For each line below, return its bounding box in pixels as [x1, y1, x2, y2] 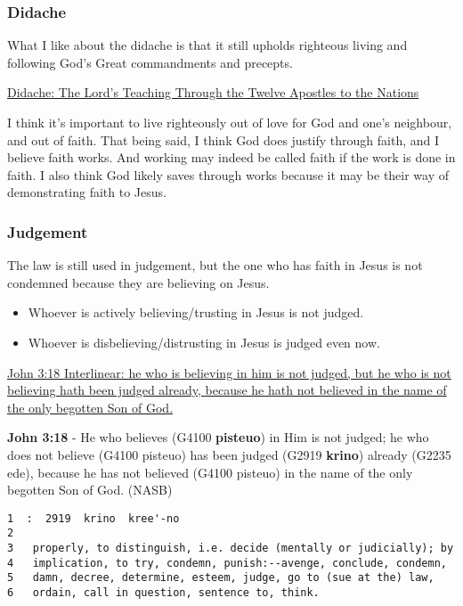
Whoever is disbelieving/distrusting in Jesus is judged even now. [28, 332, 380, 351]
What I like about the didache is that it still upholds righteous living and [7, 36, 408, 54]
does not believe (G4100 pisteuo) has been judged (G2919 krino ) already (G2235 [7, 445, 451, 463]
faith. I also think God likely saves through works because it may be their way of [7, 165, 450, 184]
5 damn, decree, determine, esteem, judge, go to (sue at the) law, [7, 571, 435, 585]
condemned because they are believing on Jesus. [7, 273, 270, 291]
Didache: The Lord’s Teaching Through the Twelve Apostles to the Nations [7, 83, 419, 102]
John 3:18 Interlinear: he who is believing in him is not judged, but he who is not [7, 363, 451, 381]
